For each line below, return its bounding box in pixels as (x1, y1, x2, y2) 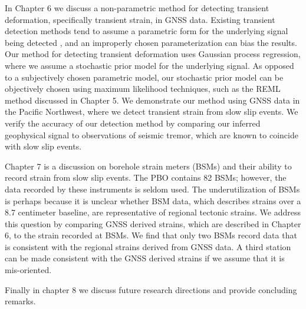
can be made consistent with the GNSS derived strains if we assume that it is (5, 252, 285, 264)
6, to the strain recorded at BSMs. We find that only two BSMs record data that (5, 229, 297, 241)
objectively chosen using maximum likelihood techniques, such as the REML (5, 82, 281, 95)
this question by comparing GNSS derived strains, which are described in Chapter (5, 217, 301, 230)
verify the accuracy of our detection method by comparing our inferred (5, 117, 261, 129)
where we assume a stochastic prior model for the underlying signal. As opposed (5, 59, 294, 71)
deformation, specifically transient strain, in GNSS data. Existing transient (5, 13, 275, 25)
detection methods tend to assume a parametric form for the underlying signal (5, 25, 288, 37)
